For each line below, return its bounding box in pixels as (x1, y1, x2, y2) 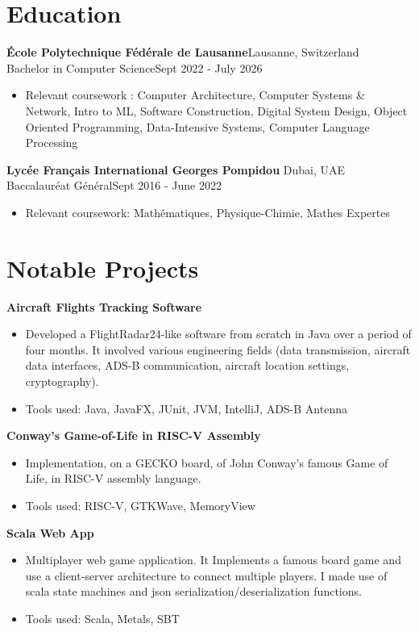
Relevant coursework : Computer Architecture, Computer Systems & (25, 86, 365, 103)
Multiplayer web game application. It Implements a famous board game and (25, 551, 401, 568)
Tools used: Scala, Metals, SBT (25, 609, 180, 626)
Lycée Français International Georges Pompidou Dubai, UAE (6, 161, 345, 178)
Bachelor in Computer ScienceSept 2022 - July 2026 (6, 59, 263, 76)
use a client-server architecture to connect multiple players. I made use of (25, 567, 388, 584)
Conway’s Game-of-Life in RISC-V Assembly (6, 427, 261, 444)
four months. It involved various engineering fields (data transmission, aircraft (25, 341, 411, 358)
